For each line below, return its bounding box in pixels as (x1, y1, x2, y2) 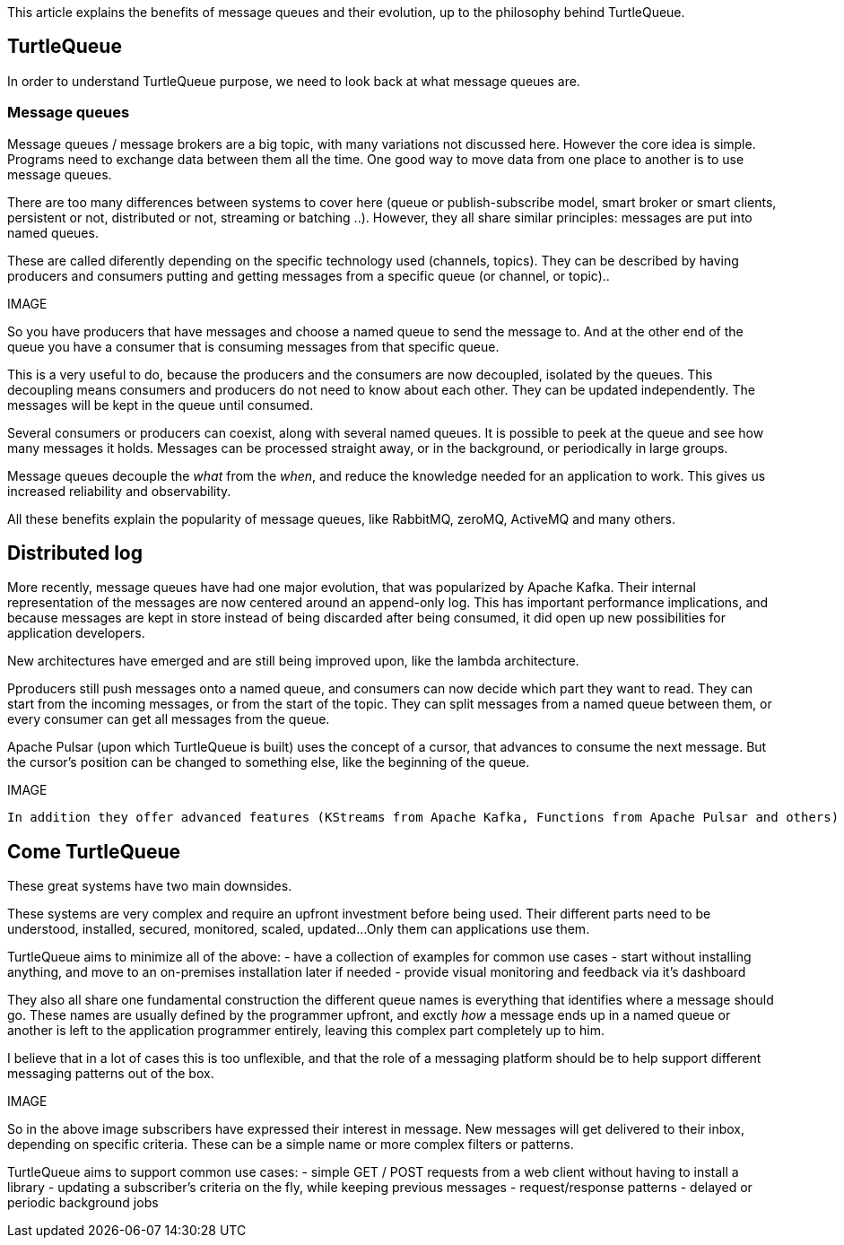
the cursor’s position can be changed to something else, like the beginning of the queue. (7, 754, 530, 771)
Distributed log (7, 542, 143, 565)
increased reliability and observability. (7, 483, 231, 499)
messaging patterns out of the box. (7, 1066, 214, 1082)
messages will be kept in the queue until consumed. (7, 396, 314, 413)
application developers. (7, 625, 145, 641)
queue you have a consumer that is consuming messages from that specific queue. (7, 338, 500, 354)
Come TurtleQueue (7, 840, 180, 863)
